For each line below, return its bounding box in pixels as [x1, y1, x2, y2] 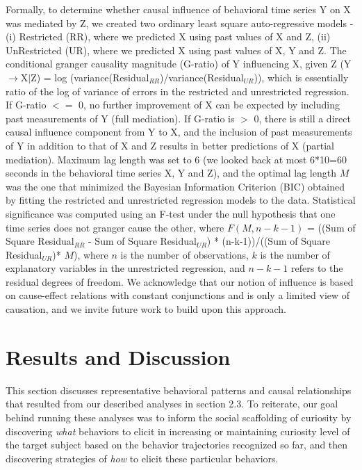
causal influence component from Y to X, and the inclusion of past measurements [6, 124, 352, 139]
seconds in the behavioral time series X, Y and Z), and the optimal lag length [6, 165, 336, 180]
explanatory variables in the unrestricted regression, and [6, 261, 245, 275]
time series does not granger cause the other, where [6, 220, 224, 234]
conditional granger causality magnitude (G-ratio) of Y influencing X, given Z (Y [6, 56, 352, 71]
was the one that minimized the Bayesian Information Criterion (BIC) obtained [6, 179, 345, 193]
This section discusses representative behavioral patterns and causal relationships [6, 382, 352, 397]
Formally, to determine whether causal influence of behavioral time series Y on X [6, 2, 351, 16]
